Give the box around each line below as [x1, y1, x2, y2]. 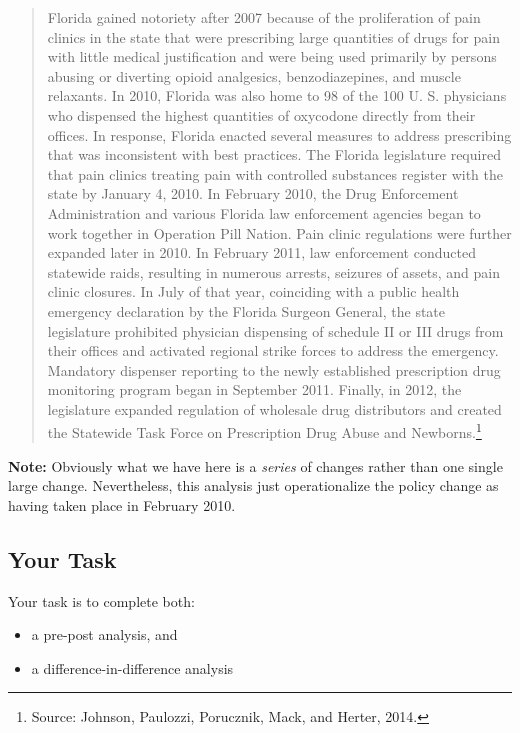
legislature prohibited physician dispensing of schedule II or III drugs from [47, 320, 504, 341]
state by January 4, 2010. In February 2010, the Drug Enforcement [47, 183, 459, 204]
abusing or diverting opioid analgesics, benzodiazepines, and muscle [47, 65, 461, 86]
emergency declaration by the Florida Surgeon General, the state [47, 300, 446, 321]
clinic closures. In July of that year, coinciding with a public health [47, 281, 460, 302]
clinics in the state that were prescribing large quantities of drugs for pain [47, 26, 500, 47]
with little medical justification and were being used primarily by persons [47, 46, 497, 67]
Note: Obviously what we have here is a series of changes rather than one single [8, 455, 503, 476]
